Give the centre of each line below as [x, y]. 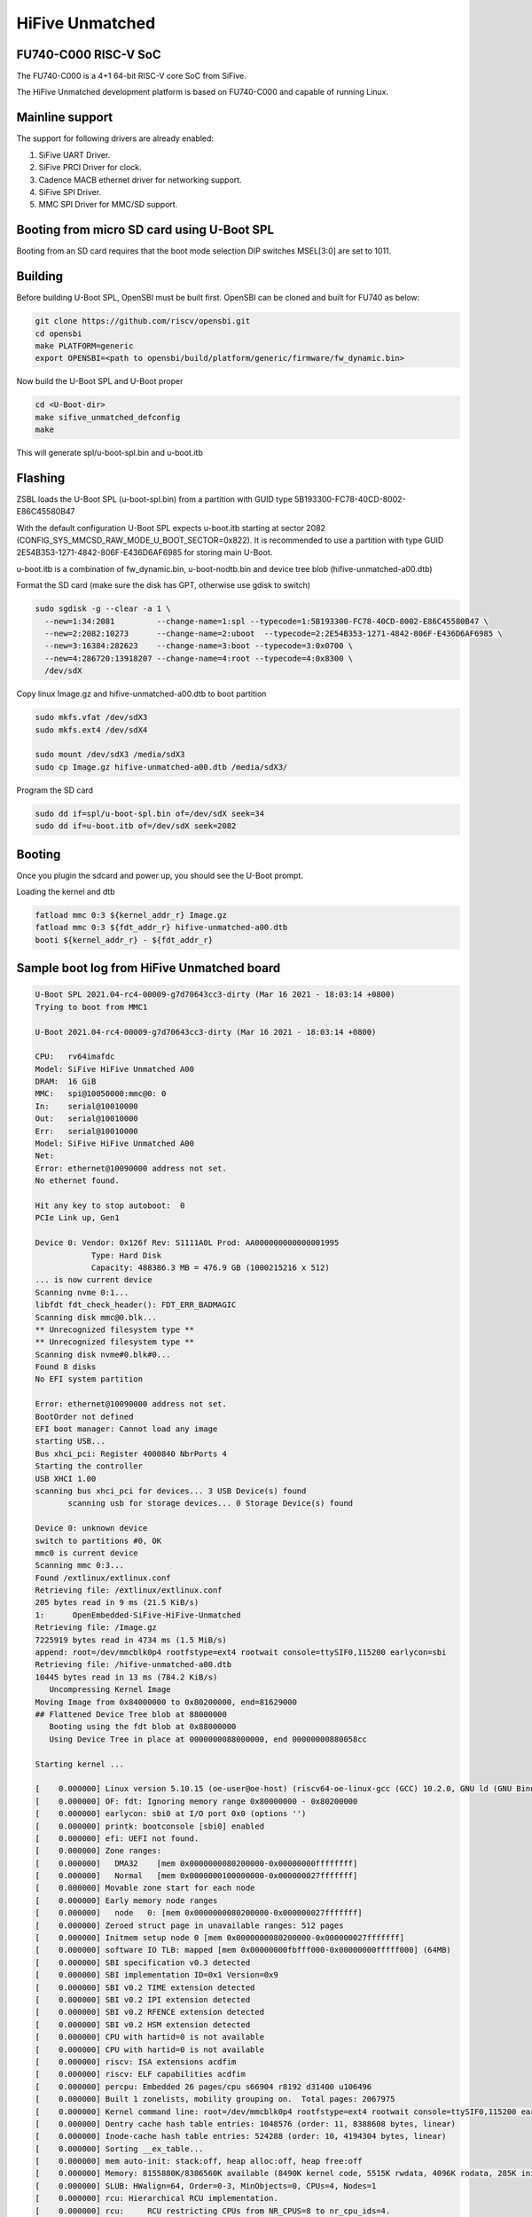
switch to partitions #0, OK [98, 1540]
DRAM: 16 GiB [66, 1081]
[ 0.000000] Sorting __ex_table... [119, 2149]
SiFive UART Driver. [74, 154]
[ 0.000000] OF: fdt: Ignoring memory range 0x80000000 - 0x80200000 [196, 1801]
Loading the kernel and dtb [66, 891]
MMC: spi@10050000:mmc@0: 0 [101, 1094]
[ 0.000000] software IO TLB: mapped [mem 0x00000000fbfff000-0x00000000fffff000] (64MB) [243, 1950]
